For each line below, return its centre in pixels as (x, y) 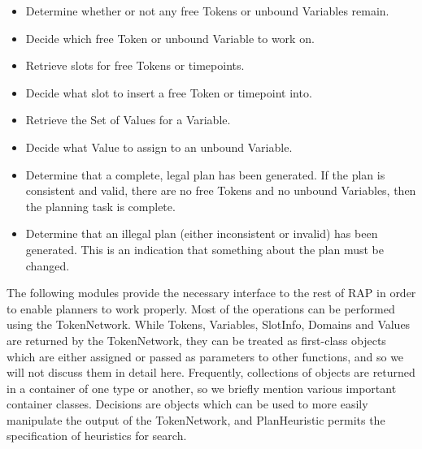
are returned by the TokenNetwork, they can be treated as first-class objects (196, 340)
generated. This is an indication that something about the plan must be (204, 249)
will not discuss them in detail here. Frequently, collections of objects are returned (211, 372)
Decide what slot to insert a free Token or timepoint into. (169, 92)
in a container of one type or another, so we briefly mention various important (202, 388)
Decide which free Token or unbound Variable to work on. (170, 38)
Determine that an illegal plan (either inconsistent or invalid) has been (202, 233)
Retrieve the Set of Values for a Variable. (128, 120)
